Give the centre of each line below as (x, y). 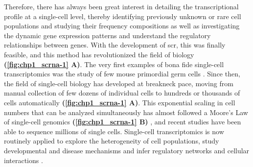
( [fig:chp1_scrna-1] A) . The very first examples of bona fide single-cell (114, 64)
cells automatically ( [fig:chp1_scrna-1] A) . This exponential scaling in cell (120, 102)
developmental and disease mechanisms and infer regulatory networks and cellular (127, 150)
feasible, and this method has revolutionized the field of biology (99, 54)
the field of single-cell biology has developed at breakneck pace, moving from (119, 83)
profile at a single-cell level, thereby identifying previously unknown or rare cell (123, 16)
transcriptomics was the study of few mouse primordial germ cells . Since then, (122, 74)
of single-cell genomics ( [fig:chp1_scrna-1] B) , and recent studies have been (123, 122)
